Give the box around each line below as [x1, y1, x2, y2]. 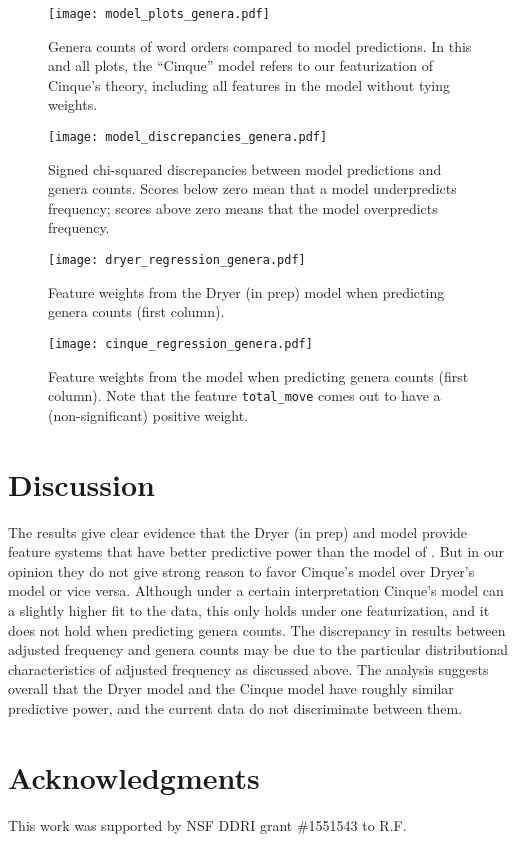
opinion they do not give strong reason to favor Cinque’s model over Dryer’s [8, 560, 475, 581]
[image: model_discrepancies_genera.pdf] [48, 130, 328, 145]
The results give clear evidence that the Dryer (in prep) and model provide [8, 521, 468, 542]
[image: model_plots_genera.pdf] [48, 7, 270, 21]
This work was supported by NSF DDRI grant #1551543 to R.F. [8, 814, 407, 835]
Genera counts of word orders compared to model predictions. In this [48, 35, 472, 56]
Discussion [8, 463, 155, 504]
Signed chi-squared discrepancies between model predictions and [48, 158, 442, 179]
